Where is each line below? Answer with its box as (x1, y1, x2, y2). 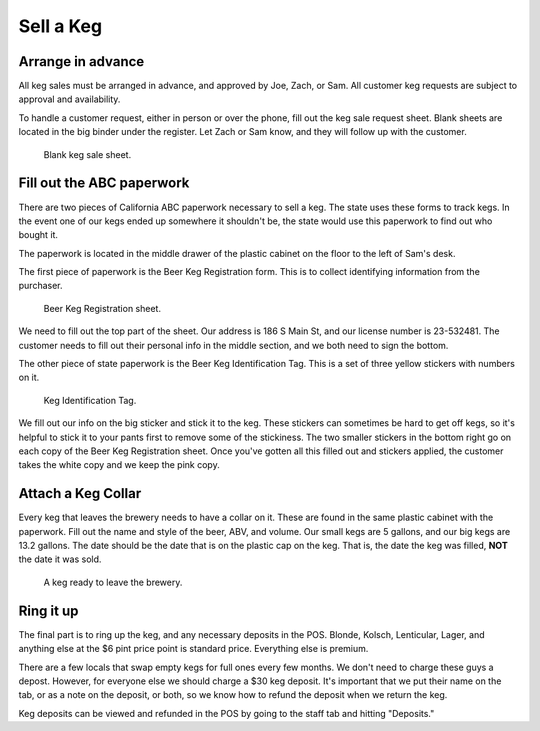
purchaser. (18, 280, 64, 292)
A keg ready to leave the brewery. (43, 576, 183, 588)
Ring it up (18, 602, 79, 619)
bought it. (18, 229, 59, 241)
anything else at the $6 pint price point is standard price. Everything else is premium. (18, 643, 369, 655)
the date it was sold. (18, 553, 102, 565)
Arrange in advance (18, 53, 145, 70)
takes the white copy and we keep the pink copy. (18, 459, 220, 471)
